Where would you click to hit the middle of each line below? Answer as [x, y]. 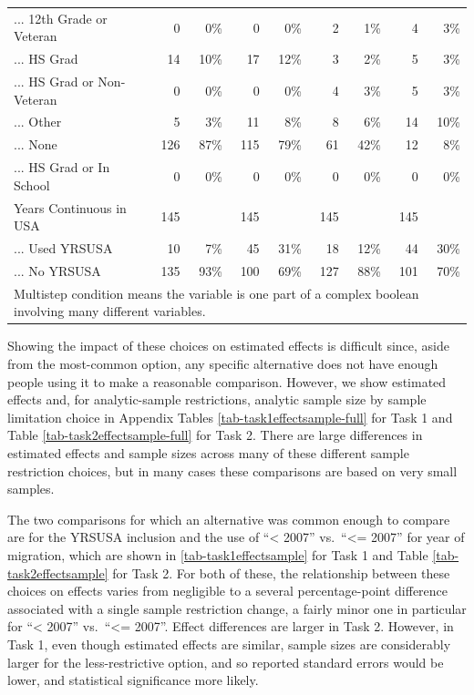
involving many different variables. [110, 311]
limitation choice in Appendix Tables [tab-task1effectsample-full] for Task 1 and [230, 417]
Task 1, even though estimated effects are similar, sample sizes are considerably [229, 644]
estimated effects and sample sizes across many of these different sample [208, 452]
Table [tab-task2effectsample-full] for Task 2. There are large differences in [215, 435]
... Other [38, 122]
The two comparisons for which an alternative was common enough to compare [229, 519]
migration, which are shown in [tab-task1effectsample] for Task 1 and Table [218, 554]
